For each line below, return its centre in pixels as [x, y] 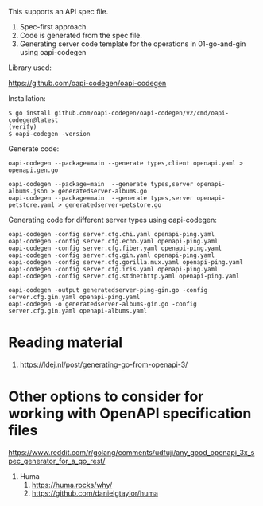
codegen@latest [33, 120]
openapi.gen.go [33, 170]
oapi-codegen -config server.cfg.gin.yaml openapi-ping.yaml [112, 255]
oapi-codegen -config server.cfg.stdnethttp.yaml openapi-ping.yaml [124, 276]
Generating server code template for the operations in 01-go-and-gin [133, 44]
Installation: [27, 98]
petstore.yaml [32, 205]
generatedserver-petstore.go [113, 205]
